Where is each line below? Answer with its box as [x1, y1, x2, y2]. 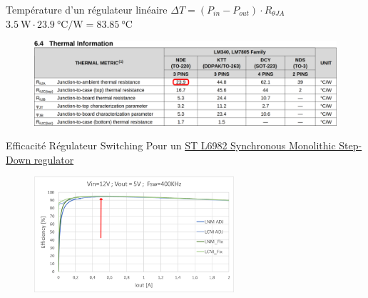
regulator [34, 152, 74, 167]
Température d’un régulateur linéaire [6, 2, 168, 16]
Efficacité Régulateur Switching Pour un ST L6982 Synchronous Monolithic [6, 138, 336, 153]
